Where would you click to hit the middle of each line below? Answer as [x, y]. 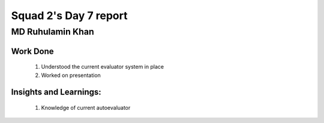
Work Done [32, 51]
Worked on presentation [71, 75]
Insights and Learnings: [56, 92]
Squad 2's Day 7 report [69, 16]
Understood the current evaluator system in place [103, 67]
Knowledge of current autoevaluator [86, 108]
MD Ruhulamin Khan [52, 32]
